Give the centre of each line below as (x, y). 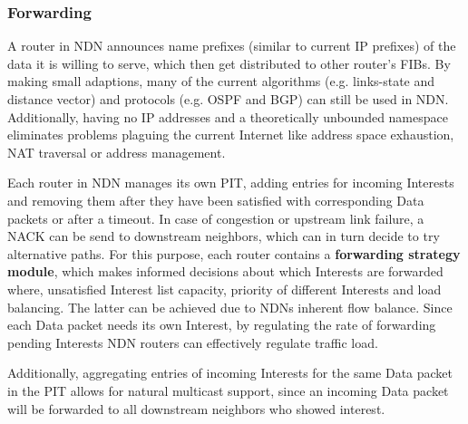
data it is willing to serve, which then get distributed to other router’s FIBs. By (229, 63)
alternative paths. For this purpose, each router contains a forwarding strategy (234, 253)
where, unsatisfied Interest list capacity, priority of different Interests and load (224, 289)
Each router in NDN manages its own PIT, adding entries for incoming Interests (231, 183)
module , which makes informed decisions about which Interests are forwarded (225, 271)
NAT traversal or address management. (117, 152)
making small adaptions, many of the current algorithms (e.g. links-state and (221, 81)
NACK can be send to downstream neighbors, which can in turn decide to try (224, 236)
